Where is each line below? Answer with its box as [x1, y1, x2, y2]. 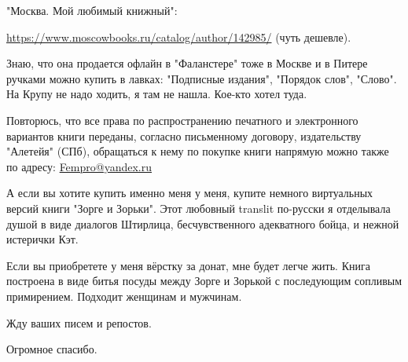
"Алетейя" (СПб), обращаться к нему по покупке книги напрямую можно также [6, 143, 389, 159]
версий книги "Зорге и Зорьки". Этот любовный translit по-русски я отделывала [6, 199, 391, 216]
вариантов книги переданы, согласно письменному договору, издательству [6, 127, 362, 144]
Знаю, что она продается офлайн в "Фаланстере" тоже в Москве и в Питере [6, 55, 368, 71]
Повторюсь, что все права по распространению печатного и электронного [6, 112, 358, 128]
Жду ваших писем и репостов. [6, 314, 152, 331]
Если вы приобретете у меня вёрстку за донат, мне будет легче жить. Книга [6, 257, 370, 273]
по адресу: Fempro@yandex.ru [6, 158, 153, 174]
